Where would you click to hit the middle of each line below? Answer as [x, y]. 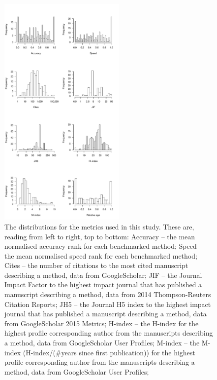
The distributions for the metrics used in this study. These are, [99, 226]
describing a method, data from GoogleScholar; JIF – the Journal [103, 275]
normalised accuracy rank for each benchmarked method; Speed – [104, 246]
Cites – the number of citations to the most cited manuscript [96, 265]
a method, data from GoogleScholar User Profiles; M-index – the [102, 343]
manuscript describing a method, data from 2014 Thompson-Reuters [108, 294]
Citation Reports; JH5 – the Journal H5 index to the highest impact [108, 304]
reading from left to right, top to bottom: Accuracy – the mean [100, 236]
